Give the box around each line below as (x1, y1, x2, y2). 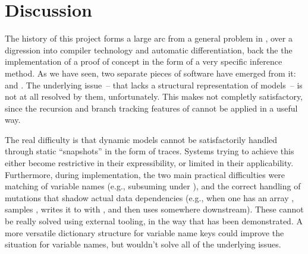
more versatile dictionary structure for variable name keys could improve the (5, 226, 284, 239)
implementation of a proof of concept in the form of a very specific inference (5, 55, 282, 68)
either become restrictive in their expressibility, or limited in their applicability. (5, 157, 294, 169)
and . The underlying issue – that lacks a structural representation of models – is (5, 78, 303, 91)
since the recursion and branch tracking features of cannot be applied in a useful (5, 101, 298, 114)
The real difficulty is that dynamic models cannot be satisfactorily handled (5, 133, 278, 145)
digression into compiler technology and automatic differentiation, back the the (5, 43, 293, 56)
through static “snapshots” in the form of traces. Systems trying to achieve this (5, 145, 294, 157)
